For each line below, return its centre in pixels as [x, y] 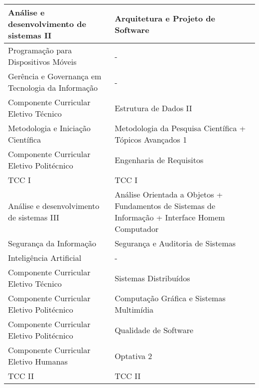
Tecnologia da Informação [53, 88]
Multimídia [134, 309]
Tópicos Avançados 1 [151, 139]
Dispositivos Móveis [42, 62]
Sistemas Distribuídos [152, 278]
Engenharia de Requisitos [159, 160]
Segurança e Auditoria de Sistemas [175, 243]
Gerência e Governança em [55, 76]
